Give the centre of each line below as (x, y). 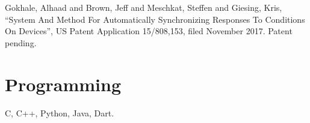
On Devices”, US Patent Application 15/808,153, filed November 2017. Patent (149, 31)
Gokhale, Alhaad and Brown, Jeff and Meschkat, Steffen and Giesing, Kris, (144, 7)
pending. (21, 42)
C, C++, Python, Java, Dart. (60, 112)
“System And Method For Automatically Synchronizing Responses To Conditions (155, 19)
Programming (63, 84)
